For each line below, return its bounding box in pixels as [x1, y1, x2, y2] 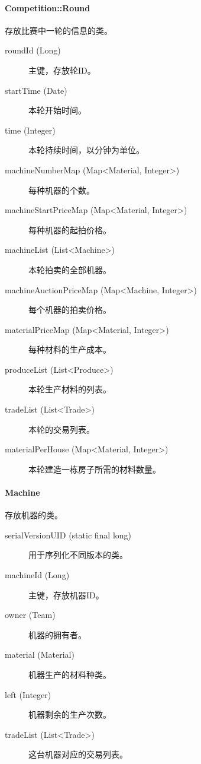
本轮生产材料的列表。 [28, 383, 111, 395]
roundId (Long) [5, 44, 61, 56]
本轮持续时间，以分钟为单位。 [28, 144, 144, 156]
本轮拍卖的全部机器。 [28, 263, 111, 275]
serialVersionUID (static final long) [5, 528, 132, 541]
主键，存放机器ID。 [28, 588, 104, 601]
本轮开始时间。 [28, 104, 86, 116]
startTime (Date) [5, 84, 67, 96]
